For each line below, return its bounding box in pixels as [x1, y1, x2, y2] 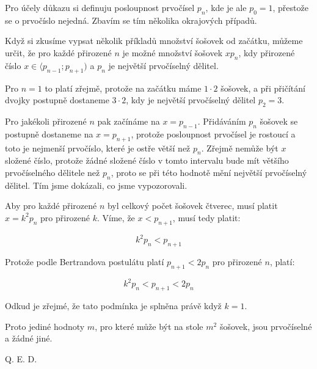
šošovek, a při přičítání [220, 81, 305, 94]
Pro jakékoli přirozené [5, 114, 87, 127]
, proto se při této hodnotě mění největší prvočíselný [111, 166, 307, 178]
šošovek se [260, 114, 298, 127]
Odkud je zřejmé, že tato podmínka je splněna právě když [5, 299, 222, 312]
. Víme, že [97, 211, 135, 224]
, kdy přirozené [238, 46, 295, 59]
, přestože [272, 1, 308, 13]
